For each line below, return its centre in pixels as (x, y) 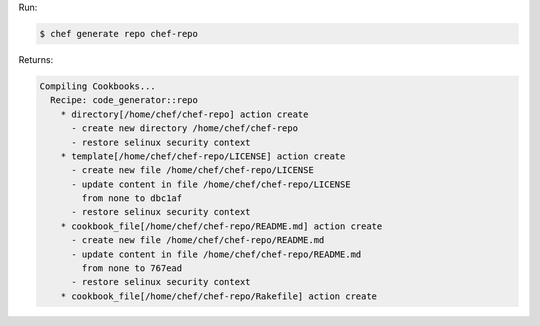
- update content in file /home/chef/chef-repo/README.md (216, 254)
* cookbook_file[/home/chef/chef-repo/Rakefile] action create (219, 296)
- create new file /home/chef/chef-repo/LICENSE (192, 170)
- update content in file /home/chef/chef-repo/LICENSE (211, 184)
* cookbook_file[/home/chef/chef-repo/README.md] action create (221, 226)
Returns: (36, 59)
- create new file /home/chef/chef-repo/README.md (198, 240)
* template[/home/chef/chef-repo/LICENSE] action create (203, 156)
